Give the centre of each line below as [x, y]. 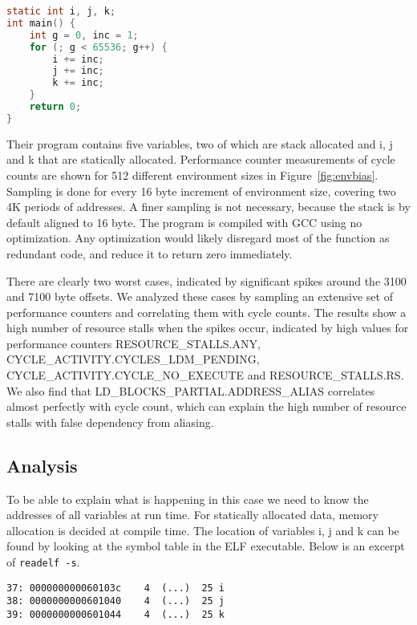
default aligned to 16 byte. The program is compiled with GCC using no [184, 222]
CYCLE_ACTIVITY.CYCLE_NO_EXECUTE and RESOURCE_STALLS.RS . [205, 375]
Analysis [42, 465]
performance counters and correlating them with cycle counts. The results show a [206, 312]
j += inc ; [78, 71]
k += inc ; [78, 83]
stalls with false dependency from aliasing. [110, 422]
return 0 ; [55, 107]
